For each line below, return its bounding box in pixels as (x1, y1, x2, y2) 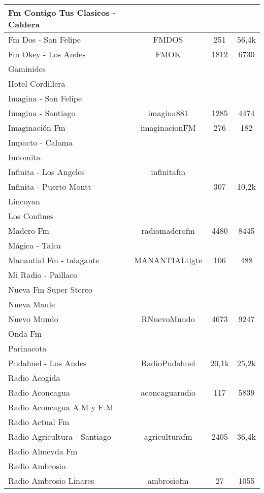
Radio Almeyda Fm (8, 445, 78, 457)
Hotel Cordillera (8, 78, 65, 89)
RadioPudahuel (141, 357, 195, 369)
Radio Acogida (8, 372, 60, 383)
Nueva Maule (8, 298, 55, 310)
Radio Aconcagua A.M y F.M (8, 401, 114, 413)
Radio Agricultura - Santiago (8, 431, 112, 442)
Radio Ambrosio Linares (8, 475, 94, 486)
